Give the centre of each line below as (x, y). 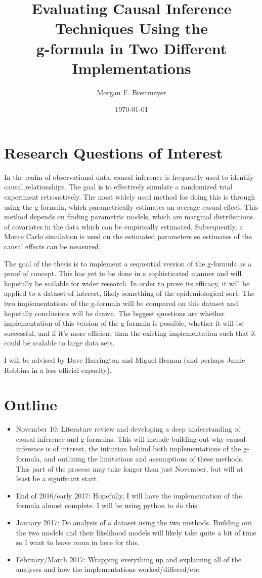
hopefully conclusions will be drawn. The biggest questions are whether (115, 313)
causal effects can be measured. (52, 246)
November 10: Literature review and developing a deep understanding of (128, 429)
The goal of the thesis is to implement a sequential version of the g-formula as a (128, 263)
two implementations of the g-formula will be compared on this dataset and (121, 303)
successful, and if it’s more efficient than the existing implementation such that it (130, 333)
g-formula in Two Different (132, 48)
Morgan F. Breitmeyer (132, 92)
